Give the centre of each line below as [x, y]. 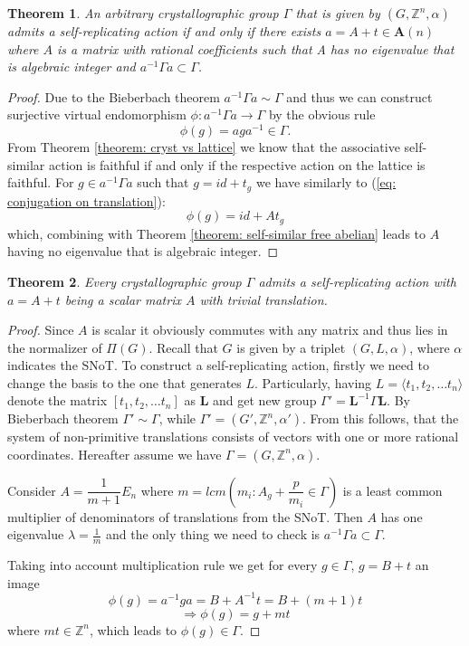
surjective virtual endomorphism [97, 114]
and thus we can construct [359, 96]
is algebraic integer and [72, 66]
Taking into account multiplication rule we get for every [163, 565]
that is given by [338, 13]
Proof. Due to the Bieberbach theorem [114, 96]
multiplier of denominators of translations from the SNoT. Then [185, 516]
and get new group [265, 400]
